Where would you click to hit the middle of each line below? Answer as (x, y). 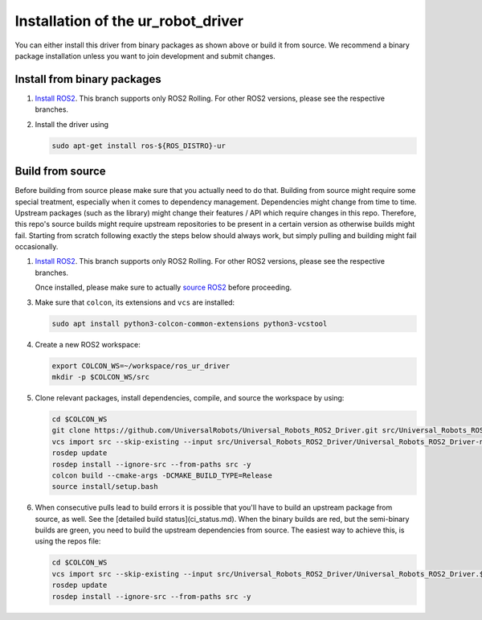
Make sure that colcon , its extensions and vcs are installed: (135, 302)
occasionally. (37, 247)
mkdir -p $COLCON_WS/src (101, 377)
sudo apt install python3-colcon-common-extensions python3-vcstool (190, 323)
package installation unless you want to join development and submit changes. (145, 55)
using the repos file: (68, 541)
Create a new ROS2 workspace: (88, 344)
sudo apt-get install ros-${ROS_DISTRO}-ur (139, 146)
